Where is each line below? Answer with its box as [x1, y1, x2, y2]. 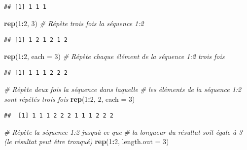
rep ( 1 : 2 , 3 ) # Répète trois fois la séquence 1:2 [4, 18, 144, 28]
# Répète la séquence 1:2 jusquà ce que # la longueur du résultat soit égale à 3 [4, 126, 243, 137]
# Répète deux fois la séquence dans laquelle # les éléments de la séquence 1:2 [4, 84, 242, 94]
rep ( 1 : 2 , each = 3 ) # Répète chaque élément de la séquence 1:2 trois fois [4, 51, 225, 61]
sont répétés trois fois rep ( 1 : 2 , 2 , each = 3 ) [4, 93, 135, 104]
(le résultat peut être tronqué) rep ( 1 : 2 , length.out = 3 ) [4, 136, 169, 147]
